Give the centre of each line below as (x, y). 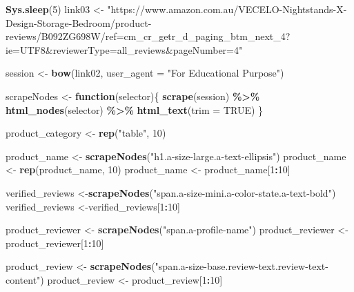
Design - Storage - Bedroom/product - (79, 22)
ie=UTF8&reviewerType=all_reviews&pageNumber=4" (124, 49)
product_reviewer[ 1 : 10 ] (55, 243)
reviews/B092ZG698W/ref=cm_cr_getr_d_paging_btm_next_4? (148, 36)
